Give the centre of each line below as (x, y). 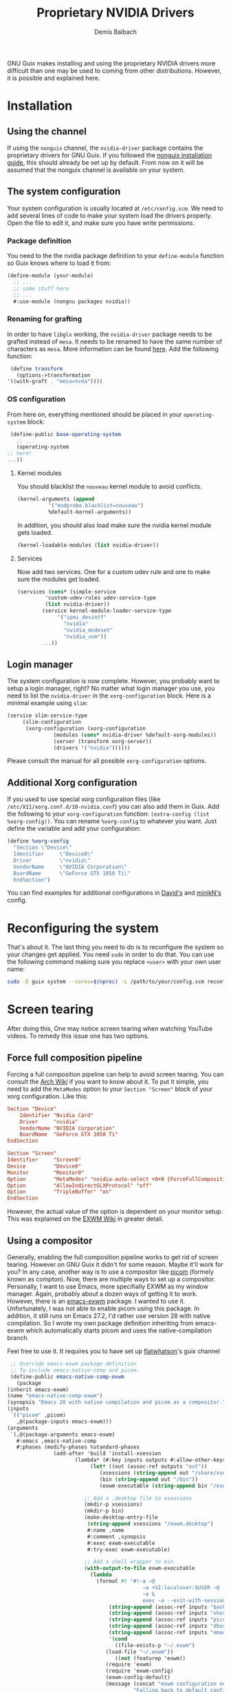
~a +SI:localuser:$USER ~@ (181, 1587)
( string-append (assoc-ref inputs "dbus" (169, 1626)
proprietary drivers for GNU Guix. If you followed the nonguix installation (110, 155)
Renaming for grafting (45, 319)
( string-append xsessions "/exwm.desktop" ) (150, 1524)
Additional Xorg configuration (72, 782)
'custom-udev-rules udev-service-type (100, 598)
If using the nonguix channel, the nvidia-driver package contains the (105, 148)
